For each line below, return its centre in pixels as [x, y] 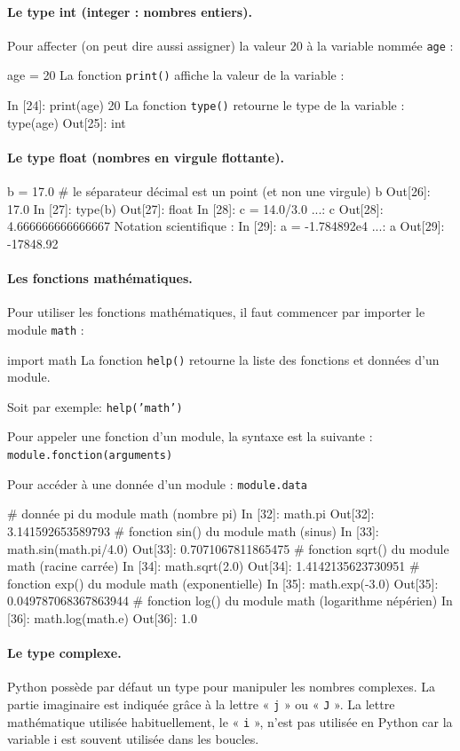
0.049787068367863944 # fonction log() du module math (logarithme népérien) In [230, 601]
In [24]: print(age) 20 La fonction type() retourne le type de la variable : [206, 105]
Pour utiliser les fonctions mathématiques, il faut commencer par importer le [216, 312]
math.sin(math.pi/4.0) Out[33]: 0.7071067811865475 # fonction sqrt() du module [228, 548]
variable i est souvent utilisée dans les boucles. [133, 739]
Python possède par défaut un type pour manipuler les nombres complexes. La [222, 687]
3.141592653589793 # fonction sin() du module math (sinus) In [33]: [193, 530]
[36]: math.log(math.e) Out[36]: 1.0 [102, 617]
